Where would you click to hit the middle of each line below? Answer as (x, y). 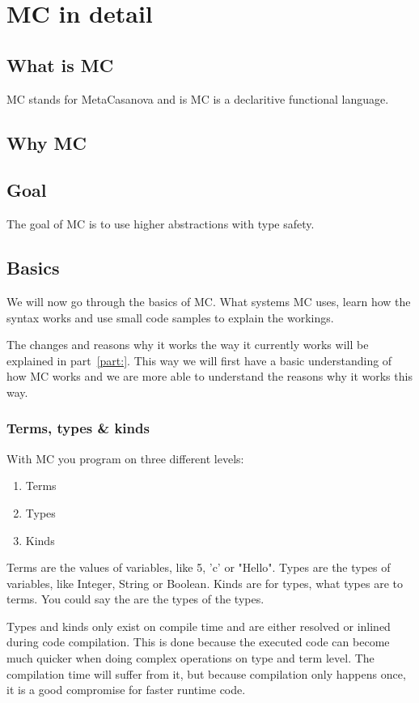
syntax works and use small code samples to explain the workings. (170, 317)
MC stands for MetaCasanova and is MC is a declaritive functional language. (198, 98)
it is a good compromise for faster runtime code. (126, 690)
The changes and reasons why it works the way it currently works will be (188, 345)
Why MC (47, 142)
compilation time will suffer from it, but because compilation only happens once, (206, 673)
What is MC (60, 64)
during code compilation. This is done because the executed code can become (198, 642)
